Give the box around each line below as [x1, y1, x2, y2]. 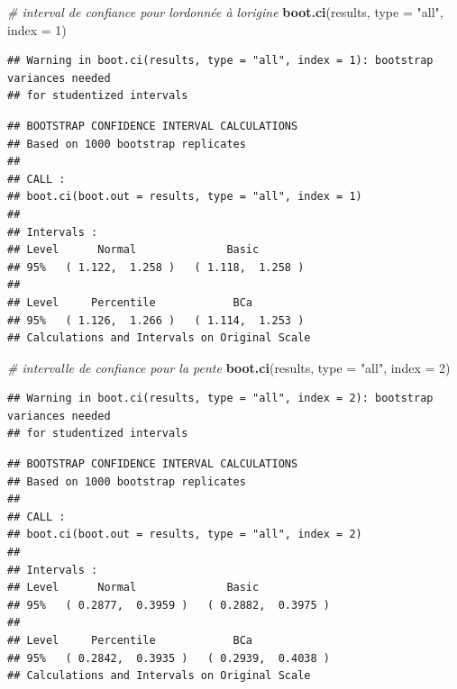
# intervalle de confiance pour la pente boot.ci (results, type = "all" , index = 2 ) [7, 358, 451, 376]
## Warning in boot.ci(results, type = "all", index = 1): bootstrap [7, 54, 434, 68]
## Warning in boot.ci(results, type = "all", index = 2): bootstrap [7, 392, 434, 405]
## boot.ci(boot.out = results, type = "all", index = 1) [7, 190, 362, 204]
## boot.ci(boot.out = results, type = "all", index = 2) [7, 528, 362, 541]
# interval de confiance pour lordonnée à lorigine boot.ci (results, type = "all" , [7, 3, 443, 21]
